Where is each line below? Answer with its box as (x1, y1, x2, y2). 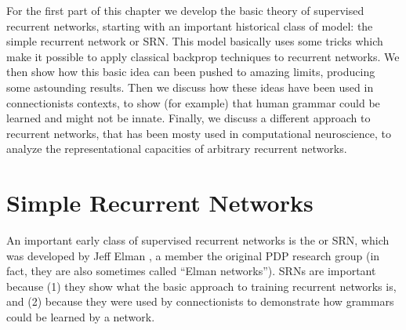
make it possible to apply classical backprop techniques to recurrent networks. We (6, 48, 400, 64)
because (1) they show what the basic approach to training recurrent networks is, (6, 277, 397, 294)
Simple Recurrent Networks (6, 187, 314, 219)
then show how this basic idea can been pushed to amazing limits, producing (6, 63, 375, 80)
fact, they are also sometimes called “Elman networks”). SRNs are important (6, 263, 376, 279)
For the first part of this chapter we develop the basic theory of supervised (6, 2, 364, 18)
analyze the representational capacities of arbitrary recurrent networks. (6, 140, 347, 157)
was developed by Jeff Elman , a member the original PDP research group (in (6, 247, 380, 263)
